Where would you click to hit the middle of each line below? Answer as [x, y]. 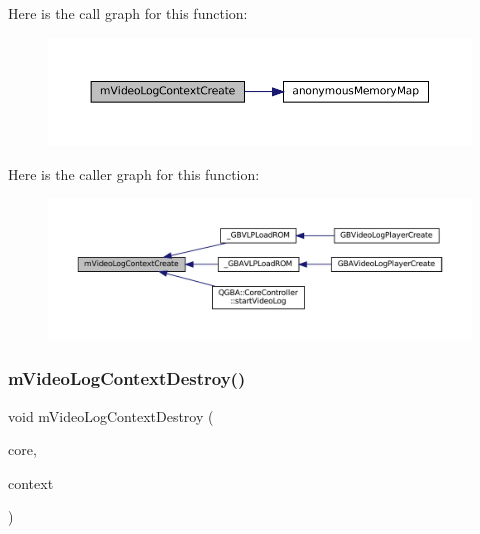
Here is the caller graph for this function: [134, 173]
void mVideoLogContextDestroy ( [111, 415]
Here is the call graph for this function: [128, 13]
